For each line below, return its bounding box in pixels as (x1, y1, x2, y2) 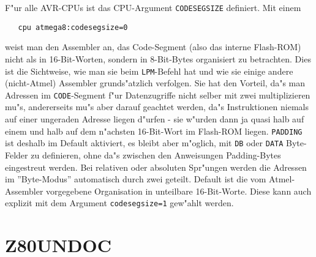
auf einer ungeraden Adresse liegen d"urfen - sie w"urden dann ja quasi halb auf (5, 113, 304, 125)
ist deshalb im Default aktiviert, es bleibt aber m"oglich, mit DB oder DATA (5, 136, 284, 149)
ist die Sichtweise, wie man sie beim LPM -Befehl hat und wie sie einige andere (5, 64, 293, 77)
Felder (5, 148, 28, 161)
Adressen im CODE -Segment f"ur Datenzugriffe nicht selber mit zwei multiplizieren (5, 88, 310, 101)
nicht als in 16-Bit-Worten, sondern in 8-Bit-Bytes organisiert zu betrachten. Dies (5, 52, 311, 65)
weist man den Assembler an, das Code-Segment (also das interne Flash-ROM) (5, 40, 301, 53)
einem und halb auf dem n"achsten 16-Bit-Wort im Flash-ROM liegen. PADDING (5, 124, 303, 137)
